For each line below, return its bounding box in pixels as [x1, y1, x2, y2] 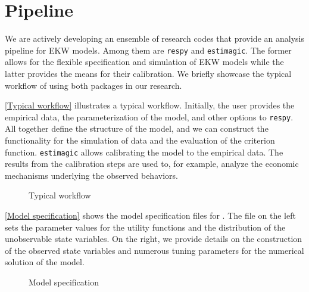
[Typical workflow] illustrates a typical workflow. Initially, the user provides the [5, 99, 295, 111]
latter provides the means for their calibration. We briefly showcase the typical [5, 67, 292, 79]
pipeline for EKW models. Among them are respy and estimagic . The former [5, 44, 292, 56]
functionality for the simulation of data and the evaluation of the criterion [5, 134, 275, 146]
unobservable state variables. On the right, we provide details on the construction [5, 232, 302, 245]
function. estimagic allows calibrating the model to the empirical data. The [5, 145, 283, 158]
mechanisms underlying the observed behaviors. [5, 169, 178, 181]
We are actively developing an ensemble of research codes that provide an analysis [5, 32, 304, 45]
